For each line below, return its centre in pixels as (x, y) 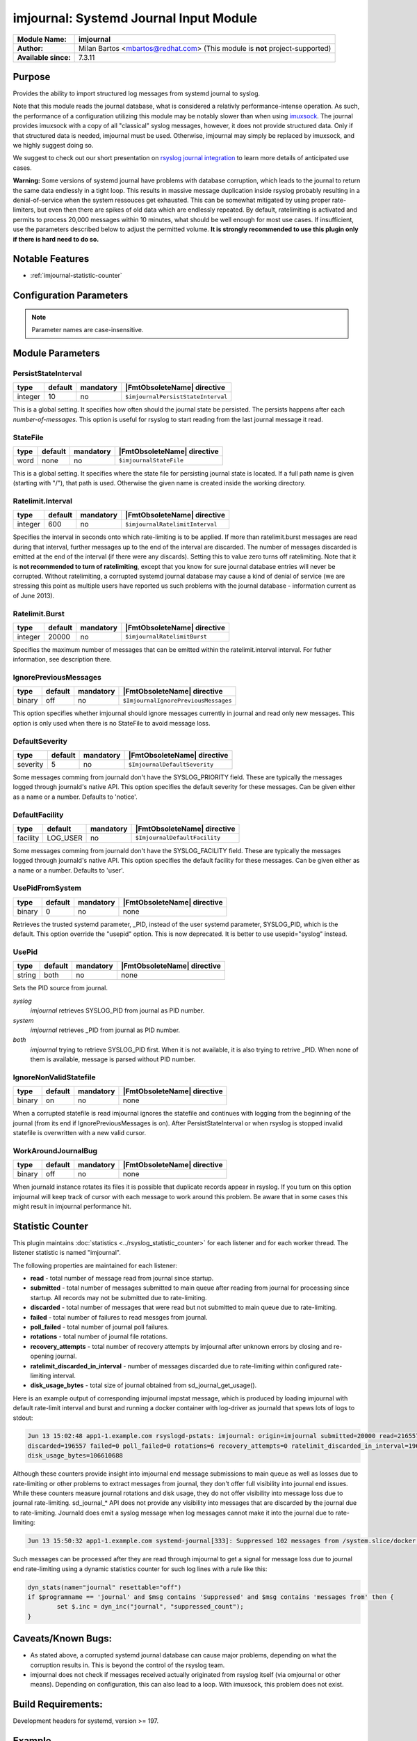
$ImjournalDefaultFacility (178, 838)
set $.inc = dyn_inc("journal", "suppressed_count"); (150, 1607)
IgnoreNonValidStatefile (55, 1077)
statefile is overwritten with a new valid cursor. (79, 1133)
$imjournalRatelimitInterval (171, 524)
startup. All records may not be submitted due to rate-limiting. (119, 1297)
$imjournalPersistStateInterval (177, 397)
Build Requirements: (58, 1704)
